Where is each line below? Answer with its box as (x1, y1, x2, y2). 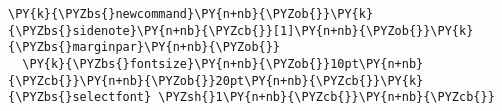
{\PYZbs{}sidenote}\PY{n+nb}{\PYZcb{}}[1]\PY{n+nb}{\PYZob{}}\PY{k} (8, 23, 474, 38)
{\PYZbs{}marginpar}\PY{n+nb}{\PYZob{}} (8, 40, 281, 55)
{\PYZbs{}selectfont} (8, 90, 152, 105)
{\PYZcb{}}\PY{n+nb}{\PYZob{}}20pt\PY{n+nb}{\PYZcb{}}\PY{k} (8, 73, 424, 88)
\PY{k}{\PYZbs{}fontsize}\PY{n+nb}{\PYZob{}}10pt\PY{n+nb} (22, 56, 424, 71)
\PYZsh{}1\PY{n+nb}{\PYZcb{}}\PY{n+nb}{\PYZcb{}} (158, 90, 495, 105)
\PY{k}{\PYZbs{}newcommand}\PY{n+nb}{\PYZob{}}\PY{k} (8, 7, 374, 21)
